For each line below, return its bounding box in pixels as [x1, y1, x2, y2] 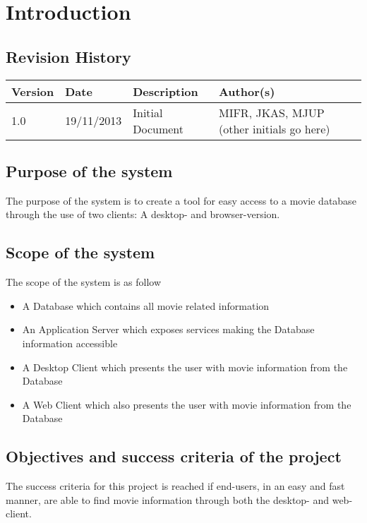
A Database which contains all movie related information [22, 298, 270, 313]
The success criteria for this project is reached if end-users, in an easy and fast [6, 479, 345, 493]
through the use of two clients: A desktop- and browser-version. [6, 207, 280, 222]
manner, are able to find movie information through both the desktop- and [6, 492, 330, 507]
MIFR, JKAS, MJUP [218, 104, 325, 121]
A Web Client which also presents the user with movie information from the [22, 397, 351, 411]
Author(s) [218, 83, 275, 100]
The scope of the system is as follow [6, 275, 162, 289]
